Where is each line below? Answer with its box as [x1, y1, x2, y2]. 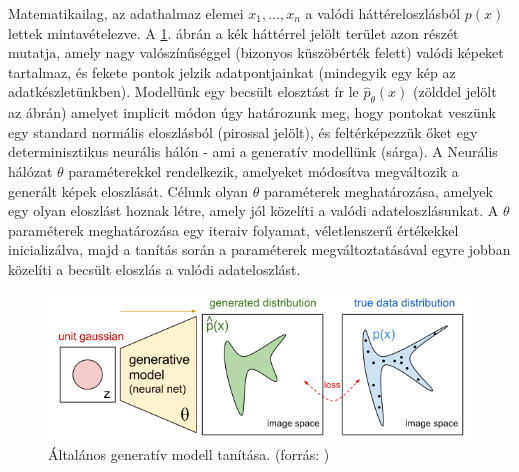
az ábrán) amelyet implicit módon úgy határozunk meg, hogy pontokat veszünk [8, 102, 496, 123]
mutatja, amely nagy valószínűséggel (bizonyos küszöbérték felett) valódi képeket [8, 42, 504, 63]
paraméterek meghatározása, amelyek [264, 180, 493, 201]
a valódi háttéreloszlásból [305, 3, 461, 23]
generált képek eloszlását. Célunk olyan [8, 180, 249, 201]
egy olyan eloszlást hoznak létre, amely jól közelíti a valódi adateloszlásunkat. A [8, 200, 499, 221]
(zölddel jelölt [412, 81, 497, 102]
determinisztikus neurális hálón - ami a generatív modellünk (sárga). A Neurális [8, 141, 498, 162]
